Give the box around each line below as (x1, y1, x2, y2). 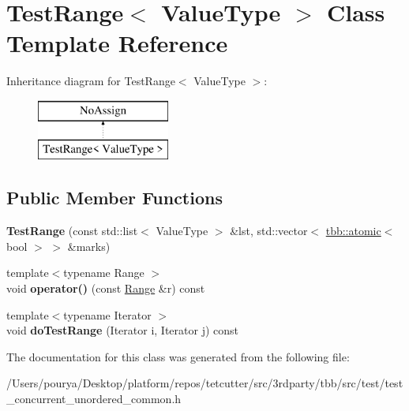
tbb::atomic (325, 222, 381, 239)
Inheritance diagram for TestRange (6, 73, 175, 89)
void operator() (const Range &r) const (6, 280, 205, 297)
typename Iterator (63, 306, 152, 323)
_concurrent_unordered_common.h (6, 390, 182, 407)
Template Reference (6, 27, 228, 59)
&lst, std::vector (230, 222, 308, 239)
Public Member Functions (6, 185, 223, 210)
